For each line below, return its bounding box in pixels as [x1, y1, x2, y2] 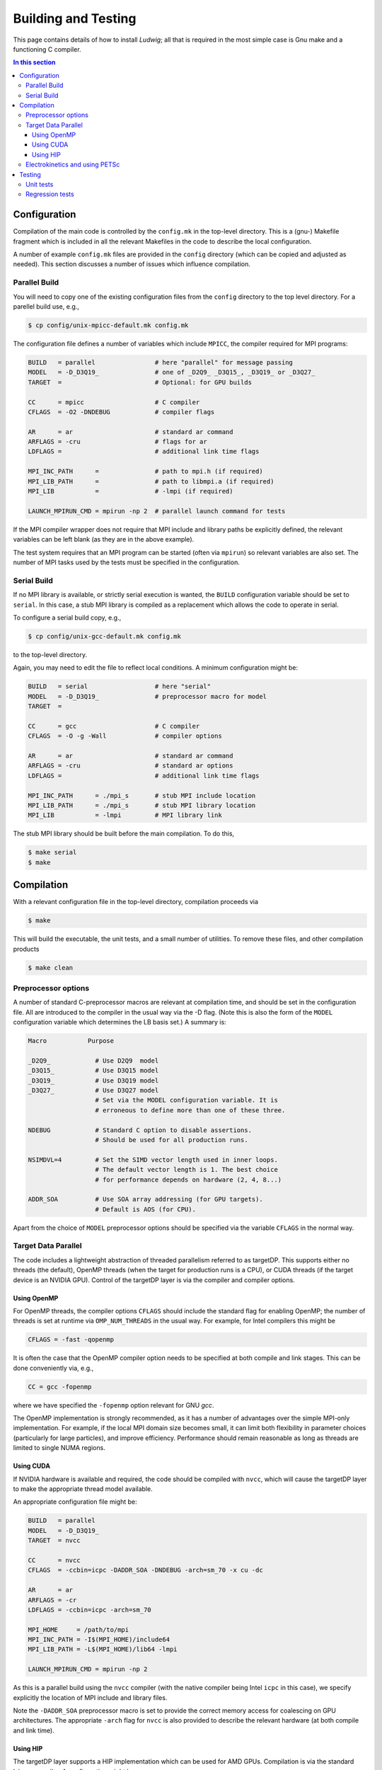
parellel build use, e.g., [13, 302, 79, 311]
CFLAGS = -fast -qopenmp [28, 1335, 115, 1344]
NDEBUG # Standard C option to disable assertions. [28, 1126, 253, 1134]
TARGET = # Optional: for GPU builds [28, 378, 253, 386]
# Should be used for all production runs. [95, 1136, 248, 1143]
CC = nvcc [28, 1556, 81, 1564]
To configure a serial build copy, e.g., [13, 613, 122, 622]
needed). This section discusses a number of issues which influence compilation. [13, 260, 250, 268]
